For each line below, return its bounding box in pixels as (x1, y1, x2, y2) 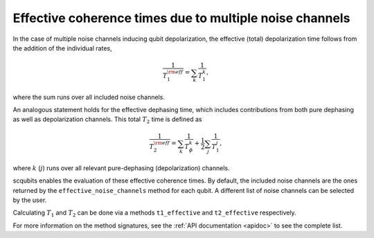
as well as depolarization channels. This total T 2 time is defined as (12, 115, 202, 125)
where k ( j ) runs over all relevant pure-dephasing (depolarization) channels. (12, 163, 230, 172)
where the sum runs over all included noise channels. (12, 93, 166, 101)
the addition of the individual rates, (12, 44, 112, 52)
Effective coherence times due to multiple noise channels (12, 10, 350, 26)
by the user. (12, 196, 47, 204)
